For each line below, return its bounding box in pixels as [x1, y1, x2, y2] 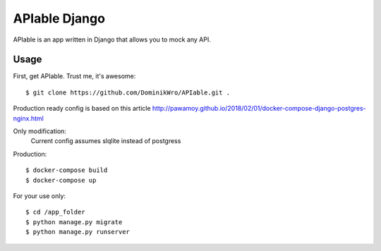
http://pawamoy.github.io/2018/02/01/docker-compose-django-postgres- [152, 104, 366, 113]
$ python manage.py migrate [25, 218, 123, 226]
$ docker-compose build [25, 166, 108, 174]
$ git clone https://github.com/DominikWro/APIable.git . [25, 88, 231, 97]
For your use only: [13, 191, 66, 200]
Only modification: [13, 127, 67, 135]
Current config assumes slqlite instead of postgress [30, 137, 181, 145]
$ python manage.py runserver [25, 228, 131, 236]
